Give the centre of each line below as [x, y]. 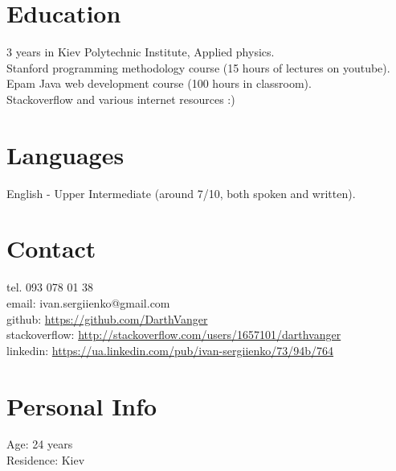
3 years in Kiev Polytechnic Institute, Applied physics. [141, 52]
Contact [51, 248]
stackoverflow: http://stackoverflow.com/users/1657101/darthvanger [174, 335]
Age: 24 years [40, 444]
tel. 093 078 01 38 [50, 287]
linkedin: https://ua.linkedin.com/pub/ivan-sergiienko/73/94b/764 [170, 350]
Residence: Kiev [46, 460]
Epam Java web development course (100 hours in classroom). [159, 83]
